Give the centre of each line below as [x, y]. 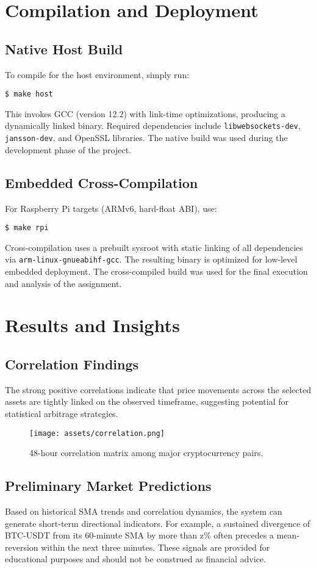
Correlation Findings [72, 364]
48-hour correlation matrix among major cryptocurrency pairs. [146, 453]
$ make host [29, 94]
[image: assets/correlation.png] [97, 433]
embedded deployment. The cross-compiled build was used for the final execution [156, 271]
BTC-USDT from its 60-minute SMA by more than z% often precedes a [139, 535]
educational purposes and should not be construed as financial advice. [135, 559]
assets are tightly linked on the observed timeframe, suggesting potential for [147, 401]
